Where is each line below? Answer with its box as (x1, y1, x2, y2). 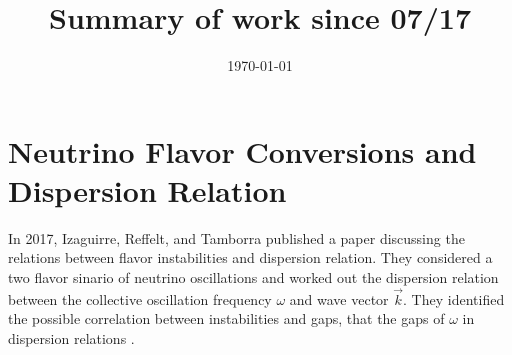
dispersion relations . (8, 328, 135, 349)
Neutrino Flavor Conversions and (8, 130, 477, 171)
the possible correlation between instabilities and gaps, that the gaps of (8, 308, 445, 329)
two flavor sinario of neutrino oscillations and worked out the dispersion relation (8, 267, 499, 288)
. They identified (403, 288, 505, 309)
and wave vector (289, 288, 389, 309)
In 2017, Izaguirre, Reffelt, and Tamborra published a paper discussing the (8, 227, 465, 248)
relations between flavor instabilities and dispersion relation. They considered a (8, 247, 493, 268)
